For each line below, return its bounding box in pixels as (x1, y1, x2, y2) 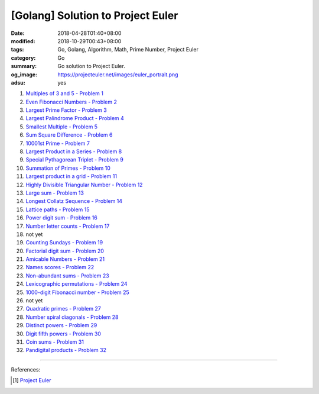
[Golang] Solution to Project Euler (11, 9, 178, 22)
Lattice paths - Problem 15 (25, 206, 90, 213)
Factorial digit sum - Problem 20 (25, 247, 105, 254)
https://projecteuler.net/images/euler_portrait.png (57, 71, 178, 78)
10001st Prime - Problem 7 (25, 140, 90, 147)
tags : (11, 46, 24, 53)
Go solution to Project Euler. (57, 63, 125, 70)
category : (11, 54, 36, 62)
